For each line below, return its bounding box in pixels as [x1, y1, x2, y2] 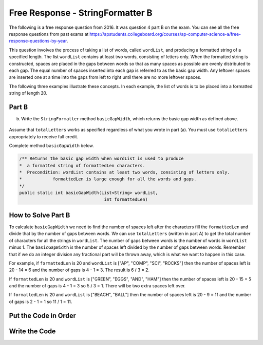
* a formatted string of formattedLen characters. [19, 163, 146, 168]
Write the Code [9, 327, 56, 335]
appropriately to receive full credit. [9, 133, 78, 139]
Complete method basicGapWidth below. [9, 143, 94, 149]
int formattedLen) [104, 197, 148, 202]
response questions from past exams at [9, 31, 89, 37]
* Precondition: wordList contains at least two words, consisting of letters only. [19, 169, 230, 175]
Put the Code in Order [9, 311, 76, 320]
